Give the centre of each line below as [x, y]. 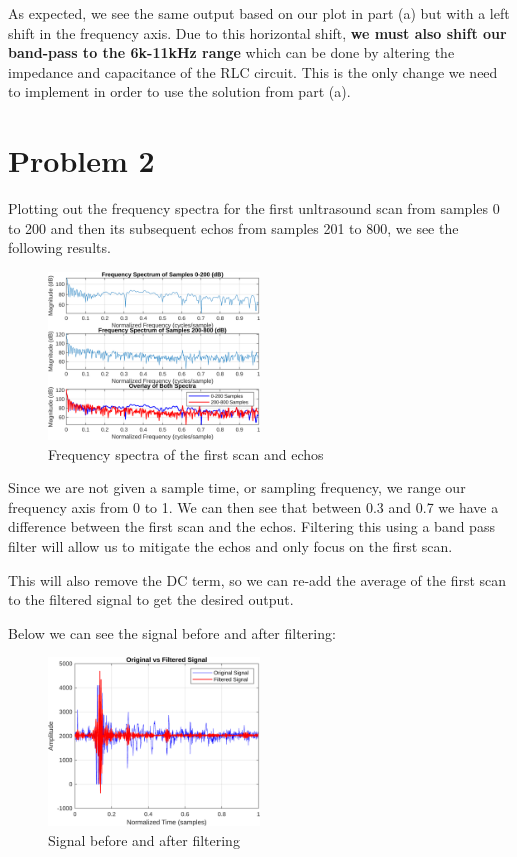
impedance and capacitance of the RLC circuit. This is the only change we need [253, 71]
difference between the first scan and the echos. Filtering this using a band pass [251, 526]
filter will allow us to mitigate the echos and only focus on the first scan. [230, 545]
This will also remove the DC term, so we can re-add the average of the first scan [257, 579]
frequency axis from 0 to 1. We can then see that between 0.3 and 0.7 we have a [253, 506]
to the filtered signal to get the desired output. [151, 599]
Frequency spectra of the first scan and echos [186, 453]
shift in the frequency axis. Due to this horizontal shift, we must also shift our [257, 32]
